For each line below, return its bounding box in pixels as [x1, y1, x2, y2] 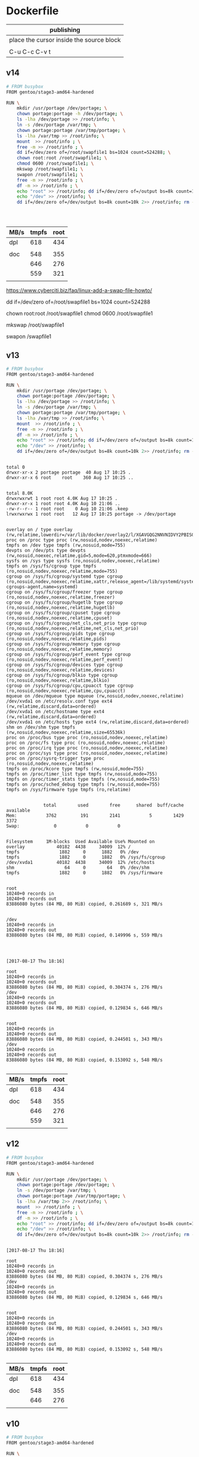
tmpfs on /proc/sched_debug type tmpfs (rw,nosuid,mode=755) [6, 781, 161, 788]
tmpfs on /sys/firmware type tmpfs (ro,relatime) [6, 787, 131, 793]
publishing [49, 26, 81, 34]
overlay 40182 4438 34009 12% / [6, 844, 131, 850]
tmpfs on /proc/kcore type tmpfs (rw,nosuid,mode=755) [6, 766, 145, 772]
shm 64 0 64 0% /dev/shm [6, 865, 150, 871]
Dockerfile [6, 4, 59, 18]
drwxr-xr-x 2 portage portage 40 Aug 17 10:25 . [6, 469, 131, 476]
